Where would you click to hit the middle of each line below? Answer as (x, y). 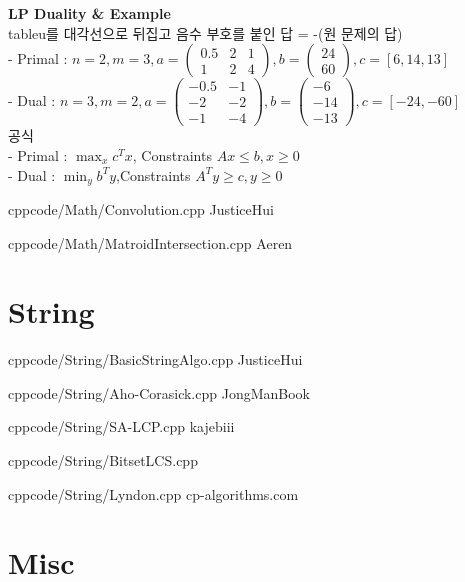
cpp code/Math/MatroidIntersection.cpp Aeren (150, 242)
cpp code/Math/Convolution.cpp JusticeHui (141, 208)
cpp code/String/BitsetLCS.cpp (103, 460)
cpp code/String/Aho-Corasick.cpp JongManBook (159, 392)
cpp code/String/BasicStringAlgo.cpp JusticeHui (155, 359)
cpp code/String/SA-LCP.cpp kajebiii (121, 426)
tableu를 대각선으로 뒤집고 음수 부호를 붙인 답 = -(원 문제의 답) (205, 32)
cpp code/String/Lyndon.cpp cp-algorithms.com (153, 493)
